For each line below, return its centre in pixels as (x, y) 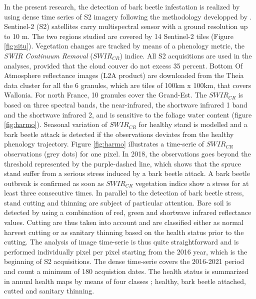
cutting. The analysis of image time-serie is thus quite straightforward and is (121, 242)
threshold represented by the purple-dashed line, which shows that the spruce (122, 163)
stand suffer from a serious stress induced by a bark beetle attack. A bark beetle (127, 173)
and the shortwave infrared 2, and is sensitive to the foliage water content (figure (128, 114)
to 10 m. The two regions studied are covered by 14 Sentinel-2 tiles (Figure (119, 36)
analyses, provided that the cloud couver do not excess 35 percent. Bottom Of (123, 65)
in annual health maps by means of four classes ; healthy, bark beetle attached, (125, 281)
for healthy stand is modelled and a (193, 124)
